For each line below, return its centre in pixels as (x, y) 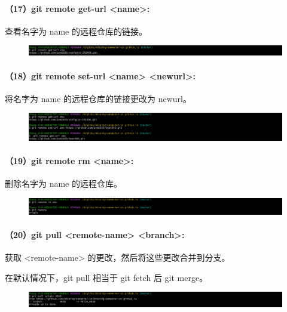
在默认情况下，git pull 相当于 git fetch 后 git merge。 (106, 277)
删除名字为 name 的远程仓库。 (63, 183)
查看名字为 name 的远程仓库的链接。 (76, 31)
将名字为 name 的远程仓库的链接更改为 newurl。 (98, 98)
